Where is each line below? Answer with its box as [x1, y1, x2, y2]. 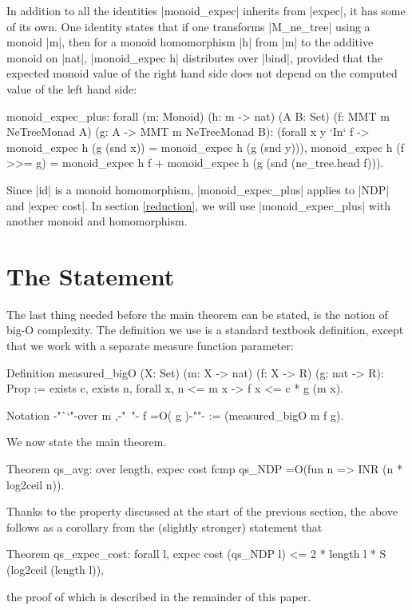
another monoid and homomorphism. [6, 213, 188, 229]
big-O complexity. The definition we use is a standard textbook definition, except [6, 321, 404, 338]
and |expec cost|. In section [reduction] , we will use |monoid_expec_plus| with [6, 197, 391, 213]
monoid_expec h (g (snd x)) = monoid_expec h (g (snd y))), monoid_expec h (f [6, 138, 404, 155]
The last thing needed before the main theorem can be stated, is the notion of [6, 305, 388, 322]
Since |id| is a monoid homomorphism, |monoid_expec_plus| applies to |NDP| [6, 181, 390, 197]
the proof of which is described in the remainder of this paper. [6, 588, 311, 604]
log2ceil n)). [6, 476, 65, 492]
